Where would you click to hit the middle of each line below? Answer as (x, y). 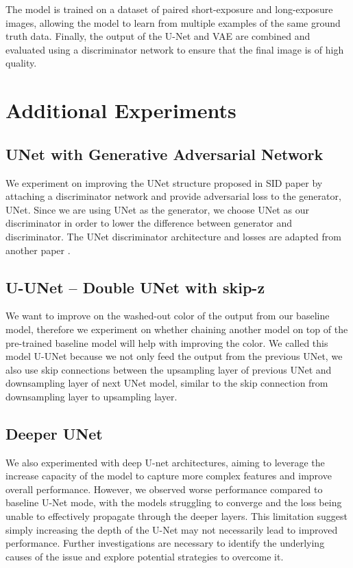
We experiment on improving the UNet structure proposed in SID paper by (164, 182)
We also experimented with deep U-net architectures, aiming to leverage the (165, 462)
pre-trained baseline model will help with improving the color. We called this (167, 342)
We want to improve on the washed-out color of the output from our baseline (168, 316)
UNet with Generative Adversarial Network (165, 154)
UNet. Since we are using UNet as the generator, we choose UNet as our (157, 209)
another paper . (38, 250)
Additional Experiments (121, 110)
